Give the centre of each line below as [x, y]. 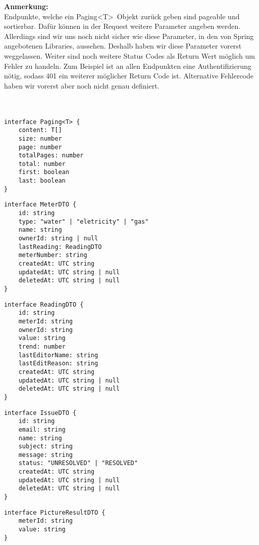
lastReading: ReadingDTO [60, 247]
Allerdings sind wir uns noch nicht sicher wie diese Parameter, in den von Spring [129, 36]
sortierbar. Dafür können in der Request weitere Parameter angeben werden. [122, 26]
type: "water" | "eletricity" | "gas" [84, 221]
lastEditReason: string [58, 364]
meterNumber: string [53, 255]
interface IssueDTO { [40, 413]
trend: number [42, 346]
